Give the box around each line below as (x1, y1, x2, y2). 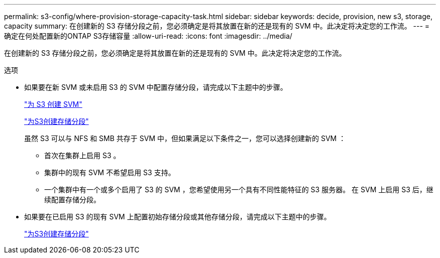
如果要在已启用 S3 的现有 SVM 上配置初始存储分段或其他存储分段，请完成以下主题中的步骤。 (24, 212, 331, 221)
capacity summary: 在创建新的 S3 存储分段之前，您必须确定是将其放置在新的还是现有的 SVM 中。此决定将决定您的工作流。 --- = (4, 22, 430, 30)
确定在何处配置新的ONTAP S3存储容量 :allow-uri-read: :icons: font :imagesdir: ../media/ (4, 32, 292, 40)
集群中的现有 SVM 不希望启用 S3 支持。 (44, 168, 175, 177)
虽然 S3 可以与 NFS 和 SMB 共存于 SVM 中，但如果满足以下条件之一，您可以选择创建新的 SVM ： (24, 134, 346, 143)
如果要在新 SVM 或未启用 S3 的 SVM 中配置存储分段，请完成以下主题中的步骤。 (24, 83, 287, 91)
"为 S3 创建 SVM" (24, 100, 82, 108)
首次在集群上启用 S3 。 (44, 151, 121, 160)
